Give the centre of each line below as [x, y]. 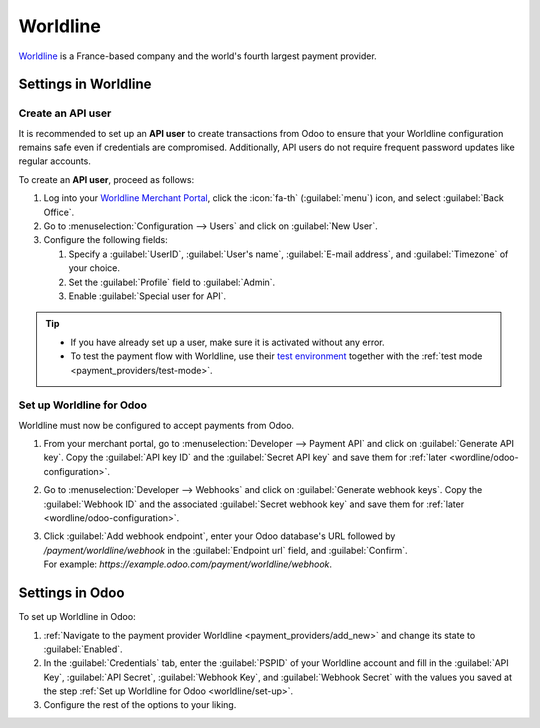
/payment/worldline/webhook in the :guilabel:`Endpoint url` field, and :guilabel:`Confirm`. [226, 550]
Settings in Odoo [71, 593]
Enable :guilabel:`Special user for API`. [147, 296]
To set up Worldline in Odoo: [77, 617]
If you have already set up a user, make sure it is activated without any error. [227, 342]
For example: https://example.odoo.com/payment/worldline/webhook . [188, 564]
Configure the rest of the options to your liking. [140, 705]
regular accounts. [55, 161]
